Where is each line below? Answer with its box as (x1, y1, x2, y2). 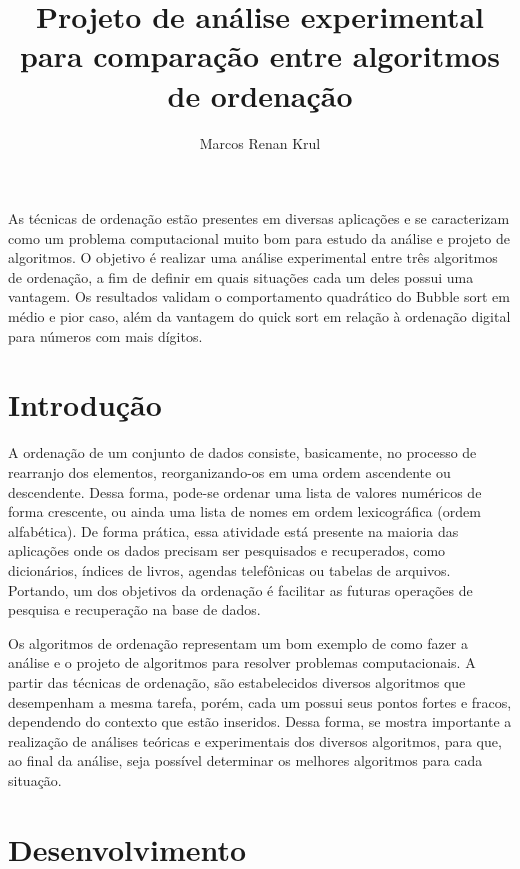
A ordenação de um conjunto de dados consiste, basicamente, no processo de (8, 442, 477, 463)
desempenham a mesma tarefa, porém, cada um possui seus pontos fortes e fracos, (8, 691, 512, 712)
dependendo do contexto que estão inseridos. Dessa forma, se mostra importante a (8, 711, 512, 732)
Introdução (8, 384, 162, 425)
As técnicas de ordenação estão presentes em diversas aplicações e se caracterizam (8, 208, 510, 229)
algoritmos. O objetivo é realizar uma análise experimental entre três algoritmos (8, 247, 498, 268)
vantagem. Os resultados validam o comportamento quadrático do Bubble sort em (8, 286, 510, 307)
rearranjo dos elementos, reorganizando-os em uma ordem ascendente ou (8, 461, 451, 482)
